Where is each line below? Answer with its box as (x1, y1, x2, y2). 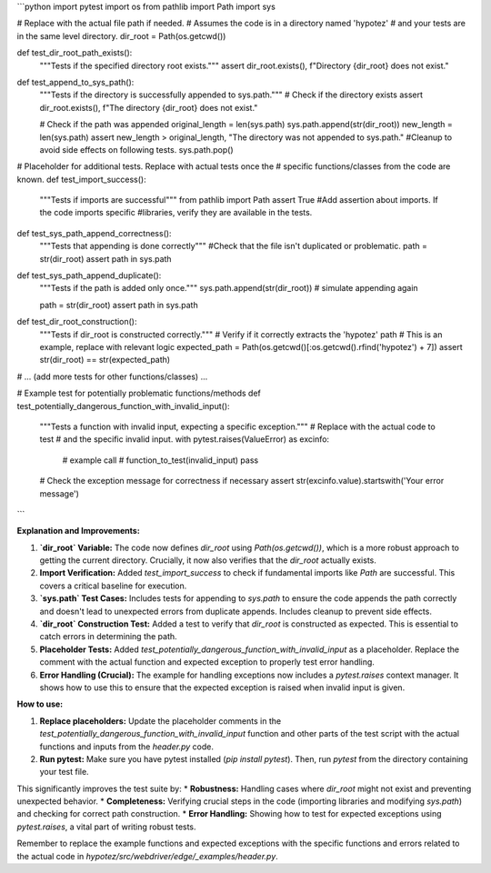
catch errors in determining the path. (39, 631, 177, 642)
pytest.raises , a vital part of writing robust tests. (16, 821, 196, 832)
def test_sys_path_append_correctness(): (16, 227, 172, 238)
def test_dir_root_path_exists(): (16, 47, 133, 58)
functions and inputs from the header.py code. (39, 741, 214, 752)
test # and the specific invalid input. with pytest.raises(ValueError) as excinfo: (39, 434, 330, 445)
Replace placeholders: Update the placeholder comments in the (39, 715, 282, 727)
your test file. (39, 767, 90, 778)
